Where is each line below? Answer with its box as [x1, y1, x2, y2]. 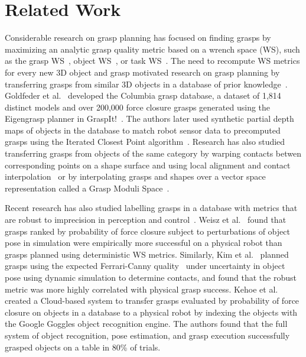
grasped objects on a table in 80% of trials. [5, 340, 161, 353]
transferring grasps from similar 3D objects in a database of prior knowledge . [5, 77, 288, 90]
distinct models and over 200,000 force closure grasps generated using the [5, 100, 271, 113]
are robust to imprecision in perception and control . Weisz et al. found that [5, 213, 287, 226]
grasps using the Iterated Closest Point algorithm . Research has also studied [5, 135, 285, 148]
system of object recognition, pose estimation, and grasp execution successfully [5, 329, 290, 341]
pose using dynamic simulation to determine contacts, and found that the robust [5, 271, 297, 283]
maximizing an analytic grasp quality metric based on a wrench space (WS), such [5, 43, 300, 55]
